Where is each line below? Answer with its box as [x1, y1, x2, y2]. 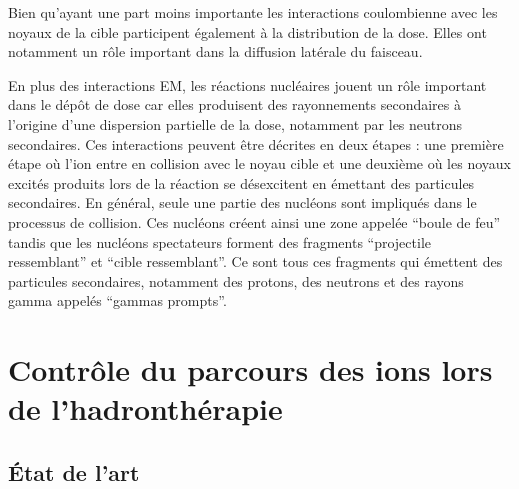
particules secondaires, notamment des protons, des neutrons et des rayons [8, 270, 464, 291]
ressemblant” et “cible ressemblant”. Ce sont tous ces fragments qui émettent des [8, 251, 503, 272]
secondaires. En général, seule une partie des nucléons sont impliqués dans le [8, 192, 477, 213]
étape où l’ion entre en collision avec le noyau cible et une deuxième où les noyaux [8, 153, 511, 174]
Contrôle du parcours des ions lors [8, 349, 493, 390]
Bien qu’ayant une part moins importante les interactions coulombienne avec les [8, 2, 498, 22]
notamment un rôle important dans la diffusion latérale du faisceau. [8, 41, 423, 62]
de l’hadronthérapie [8, 388, 283, 429]
